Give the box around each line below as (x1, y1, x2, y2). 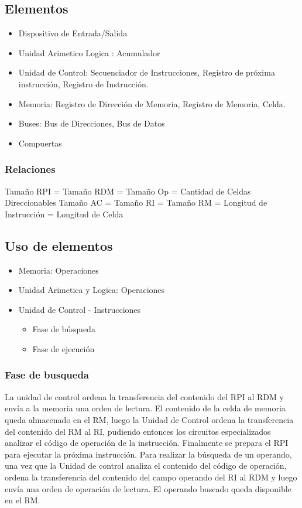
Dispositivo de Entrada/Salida (18, 27, 128, 39)
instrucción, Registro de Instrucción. (18, 77, 149, 90)
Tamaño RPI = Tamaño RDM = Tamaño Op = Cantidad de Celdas (5, 185, 251, 197)
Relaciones (5, 162, 56, 176)
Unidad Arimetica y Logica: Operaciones (18, 284, 165, 296)
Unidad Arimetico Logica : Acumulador (18, 46, 160, 59)
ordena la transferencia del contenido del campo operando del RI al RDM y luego (5, 471, 297, 483)
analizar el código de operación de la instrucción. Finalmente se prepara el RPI (5, 437, 289, 449)
